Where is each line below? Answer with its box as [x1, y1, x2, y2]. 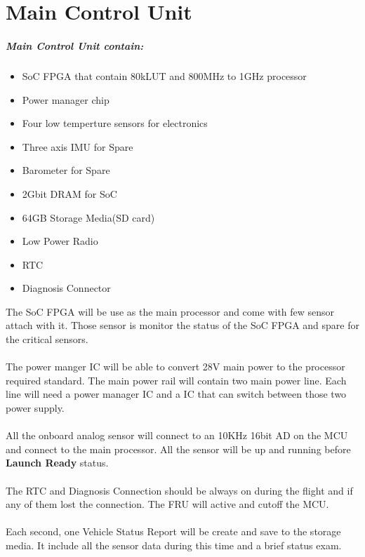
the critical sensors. [6, 332, 88, 347]
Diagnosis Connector [22, 281, 111, 295]
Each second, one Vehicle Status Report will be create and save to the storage [6, 524, 341, 539]
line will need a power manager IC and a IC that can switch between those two [6, 387, 347, 401]
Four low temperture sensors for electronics [22, 116, 208, 130]
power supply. [6, 401, 65, 415]
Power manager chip [22, 92, 109, 107]
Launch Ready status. [6, 455, 109, 470]
